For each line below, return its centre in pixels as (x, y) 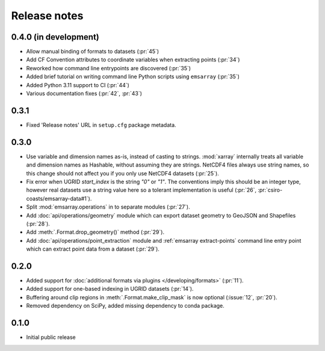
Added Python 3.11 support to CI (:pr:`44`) (78, 85)
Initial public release (51, 337)
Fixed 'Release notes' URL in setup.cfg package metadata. (101, 125)
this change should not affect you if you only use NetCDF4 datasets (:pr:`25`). (122, 173)
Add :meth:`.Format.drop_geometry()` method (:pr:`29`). (95, 232)
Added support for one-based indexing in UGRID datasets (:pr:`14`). (110, 289)
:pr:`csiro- (270, 190)
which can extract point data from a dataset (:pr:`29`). (93, 249)
